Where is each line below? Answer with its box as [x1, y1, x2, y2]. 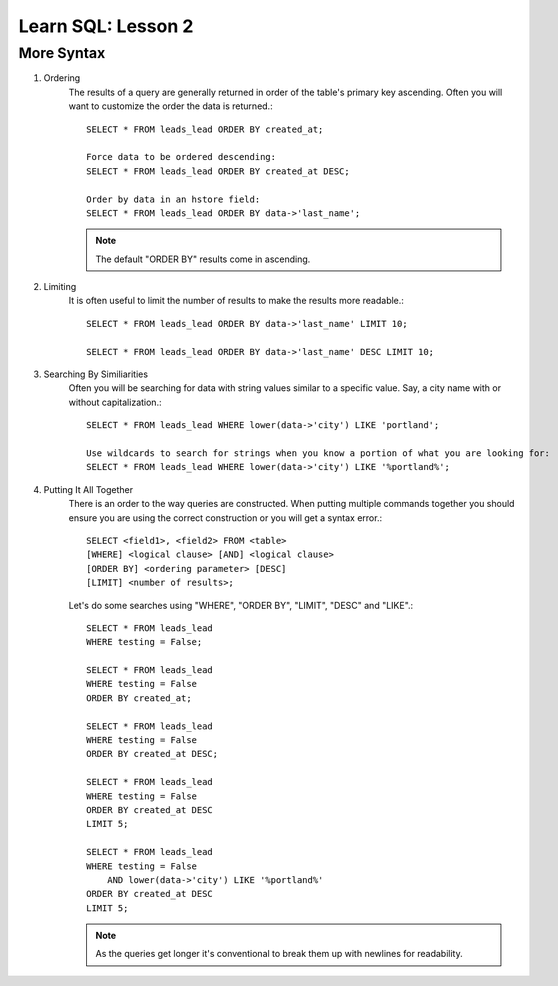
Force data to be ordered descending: [86, 151, 277, 163]
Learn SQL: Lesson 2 [18, 15, 194, 37]
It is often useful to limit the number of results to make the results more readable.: [68, 295, 405, 307]
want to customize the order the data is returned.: [68, 100, 274, 112]
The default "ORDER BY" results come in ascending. [95, 253, 311, 265]
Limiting [43, 281, 77, 293]
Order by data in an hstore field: [86, 193, 261, 205]
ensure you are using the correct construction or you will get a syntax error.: [68, 511, 383, 524]
